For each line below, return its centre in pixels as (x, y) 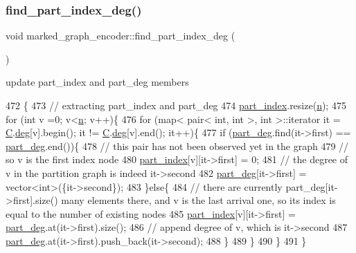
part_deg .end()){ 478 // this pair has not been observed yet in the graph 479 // (177, 146)
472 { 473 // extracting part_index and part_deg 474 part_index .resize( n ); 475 (176, 105)
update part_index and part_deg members (97, 82)
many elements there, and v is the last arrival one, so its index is (198, 200)
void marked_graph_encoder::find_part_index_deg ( (121, 36)
